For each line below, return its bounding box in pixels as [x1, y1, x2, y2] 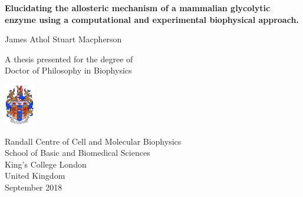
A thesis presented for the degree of [5, 52, 133, 65]
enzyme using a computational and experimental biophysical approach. [5, 13, 299, 25]
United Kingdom [5, 169, 65, 182]
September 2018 [5, 181, 62, 193]
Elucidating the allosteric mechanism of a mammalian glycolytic [5, 2, 271, 14]
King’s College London [5, 158, 87, 170]
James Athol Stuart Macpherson [5, 33, 122, 45]
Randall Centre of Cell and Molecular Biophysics [5, 135, 182, 147]
